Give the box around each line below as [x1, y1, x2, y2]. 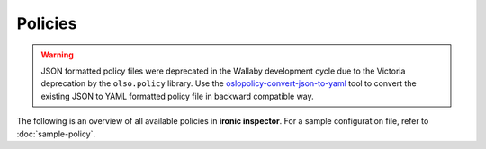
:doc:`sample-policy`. [16, 128, 96, 139]
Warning [40, 49, 74, 60]
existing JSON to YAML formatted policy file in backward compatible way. [40, 91, 314, 101]
